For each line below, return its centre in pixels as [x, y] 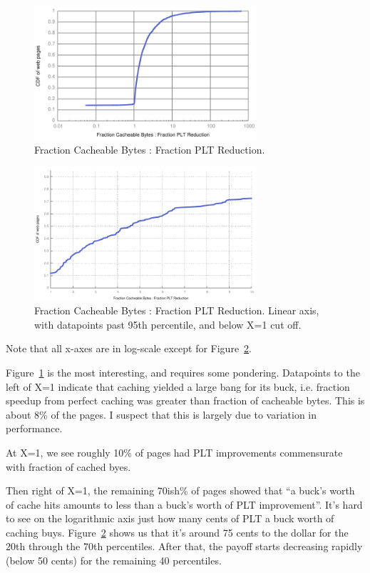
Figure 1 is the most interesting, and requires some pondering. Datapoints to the [183, 372]
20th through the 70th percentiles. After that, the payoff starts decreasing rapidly [184, 546]
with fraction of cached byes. [68, 466]
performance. [34, 428]
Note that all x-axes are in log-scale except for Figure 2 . [129, 348]
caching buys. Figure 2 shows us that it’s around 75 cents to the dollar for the [177, 532]
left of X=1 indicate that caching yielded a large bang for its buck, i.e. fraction [178, 386]
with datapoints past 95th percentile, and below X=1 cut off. [168, 324]
